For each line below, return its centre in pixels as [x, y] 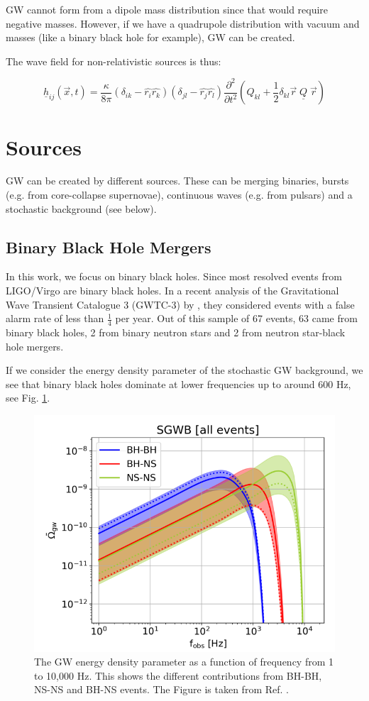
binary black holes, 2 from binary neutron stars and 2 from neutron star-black [176, 332]
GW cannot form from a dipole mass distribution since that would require [167, 9]
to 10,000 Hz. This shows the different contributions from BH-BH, [178, 675]
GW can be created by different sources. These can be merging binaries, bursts [177, 181]
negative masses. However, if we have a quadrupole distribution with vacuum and [183, 23]
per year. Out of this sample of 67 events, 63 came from [236, 318]
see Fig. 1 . [28, 398]
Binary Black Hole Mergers [109, 247]
